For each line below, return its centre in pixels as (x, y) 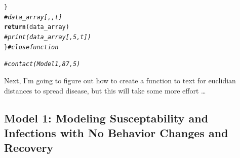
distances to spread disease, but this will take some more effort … (105, 90)
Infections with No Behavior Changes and (116, 132)
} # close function (31, 47)
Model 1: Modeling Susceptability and (106, 118)
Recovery (29, 148)
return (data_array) (37, 27)
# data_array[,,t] (33, 17)
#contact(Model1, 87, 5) (42, 64)
